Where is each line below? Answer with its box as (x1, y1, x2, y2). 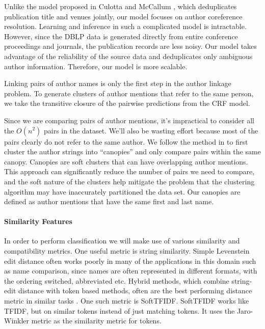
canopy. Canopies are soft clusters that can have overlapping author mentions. (4, 156, 248, 167)
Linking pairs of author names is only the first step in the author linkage (4, 78, 231, 89)
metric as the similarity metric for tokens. (31, 315, 162, 326)
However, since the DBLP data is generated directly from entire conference (4, 31, 238, 41)
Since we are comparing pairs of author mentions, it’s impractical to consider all (4, 115, 254, 125)
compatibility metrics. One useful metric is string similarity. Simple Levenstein (4, 245, 250, 256)
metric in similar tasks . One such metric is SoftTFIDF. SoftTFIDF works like (4, 295, 249, 306)
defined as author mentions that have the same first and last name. (4, 196, 214, 207)
